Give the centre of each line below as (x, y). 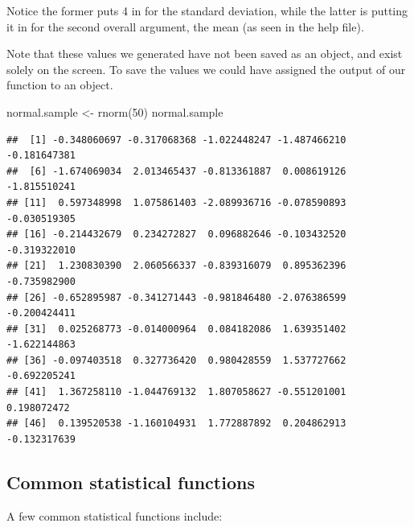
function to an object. (60, 85)
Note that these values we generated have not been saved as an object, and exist (205, 54)
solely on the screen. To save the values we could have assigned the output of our (206, 69)
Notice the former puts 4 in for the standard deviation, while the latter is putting (207, 10)
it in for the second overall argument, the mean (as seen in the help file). (185, 26)
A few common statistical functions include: (115, 515)
